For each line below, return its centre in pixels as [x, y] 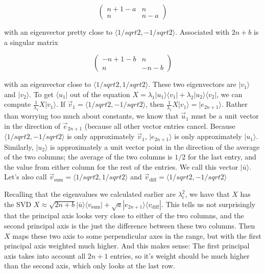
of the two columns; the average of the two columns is [88, 157]
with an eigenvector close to [48, 84]
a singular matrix [31, 42]
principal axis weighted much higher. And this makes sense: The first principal [127, 246]
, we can [230, 94]
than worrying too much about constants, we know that [91, 116]
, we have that [207, 194]
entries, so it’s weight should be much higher [180, 255]
